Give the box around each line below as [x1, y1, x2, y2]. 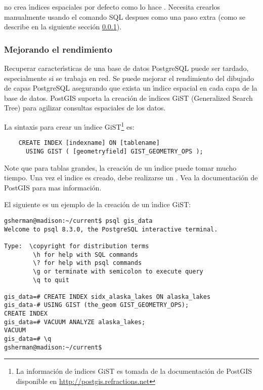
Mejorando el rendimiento [4, 43, 112, 55]
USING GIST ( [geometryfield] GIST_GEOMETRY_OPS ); [25, 147, 203, 155]
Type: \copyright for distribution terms [4, 242, 149, 250]
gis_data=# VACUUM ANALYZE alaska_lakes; [4, 318, 146, 326]
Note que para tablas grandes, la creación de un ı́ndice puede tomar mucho [4, 162, 237, 173]
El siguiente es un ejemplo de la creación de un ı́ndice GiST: [4, 199, 191, 210]
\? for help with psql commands [33, 259, 142, 267]
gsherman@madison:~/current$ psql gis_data [4, 217, 153, 224]
